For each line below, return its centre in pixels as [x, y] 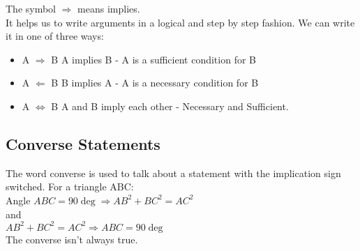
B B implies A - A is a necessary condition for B [155, 83]
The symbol [31, 8]
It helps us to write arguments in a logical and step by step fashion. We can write [180, 22]
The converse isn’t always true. [72, 239]
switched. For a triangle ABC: [70, 187]
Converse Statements [83, 143]
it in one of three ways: [55, 36]
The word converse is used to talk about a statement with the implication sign [173, 173]
